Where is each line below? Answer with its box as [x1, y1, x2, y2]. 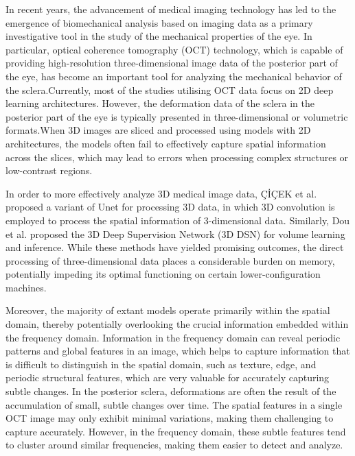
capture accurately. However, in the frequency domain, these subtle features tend [5, 424, 346, 438]
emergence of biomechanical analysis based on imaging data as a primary [5, 15, 313, 29]
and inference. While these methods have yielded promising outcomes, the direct [5, 240, 344, 254]
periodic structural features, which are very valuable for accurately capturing [5, 370, 330, 385]
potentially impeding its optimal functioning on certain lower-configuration [5, 267, 321, 281]
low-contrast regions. [5, 163, 93, 178]
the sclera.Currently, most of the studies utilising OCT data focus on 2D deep [5, 82, 334, 97]
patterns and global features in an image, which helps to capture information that [5, 344, 350, 358]
